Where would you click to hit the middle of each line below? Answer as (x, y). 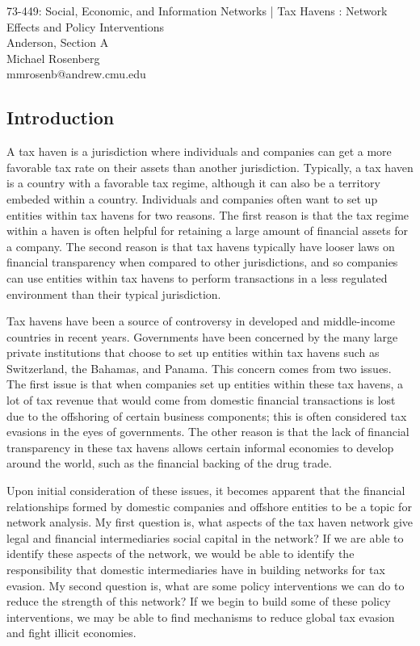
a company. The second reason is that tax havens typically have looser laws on (201, 246)
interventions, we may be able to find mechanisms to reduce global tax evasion (201, 617)
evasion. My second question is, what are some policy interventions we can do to (206, 585)
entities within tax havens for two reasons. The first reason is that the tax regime (208, 214)
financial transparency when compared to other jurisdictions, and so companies (202, 262)
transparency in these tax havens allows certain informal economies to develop (200, 447)
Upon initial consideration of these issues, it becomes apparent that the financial (206, 491)
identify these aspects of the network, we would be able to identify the (181, 554)
